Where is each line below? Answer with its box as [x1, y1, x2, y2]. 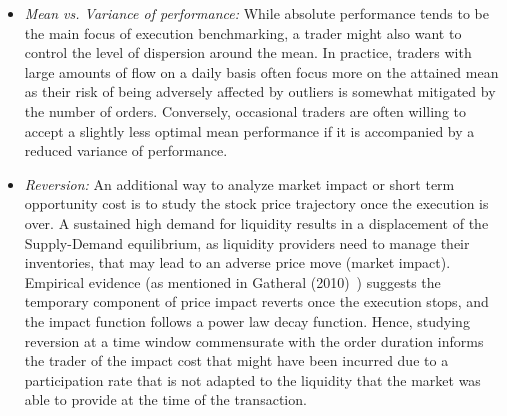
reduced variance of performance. [24, 140, 228, 161]
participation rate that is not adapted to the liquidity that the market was [24, 369, 481, 390]
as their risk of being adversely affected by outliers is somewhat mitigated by [24, 81, 496, 102]
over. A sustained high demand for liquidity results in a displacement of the [24, 212, 489, 233]
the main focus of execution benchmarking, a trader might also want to [24, 22, 462, 43]
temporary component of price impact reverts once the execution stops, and [24, 291, 489, 312]
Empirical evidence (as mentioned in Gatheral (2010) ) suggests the [24, 271, 441, 292]
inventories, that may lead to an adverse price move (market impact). [24, 252, 451, 273]
